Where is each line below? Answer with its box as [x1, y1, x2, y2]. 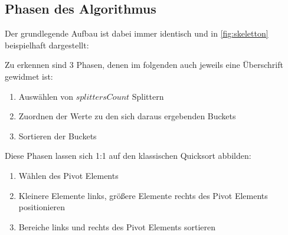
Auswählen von [18, 90, 74, 102]
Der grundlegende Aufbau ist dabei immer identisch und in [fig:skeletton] [5, 27, 269, 40]
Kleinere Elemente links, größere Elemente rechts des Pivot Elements [18, 189, 268, 201]
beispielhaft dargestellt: [5, 38, 89, 51]
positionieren [18, 201, 66, 213]
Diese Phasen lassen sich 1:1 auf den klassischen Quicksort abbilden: [5, 149, 251, 162]
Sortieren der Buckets [18, 129, 97, 142]
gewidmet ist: [5, 70, 53, 82]
